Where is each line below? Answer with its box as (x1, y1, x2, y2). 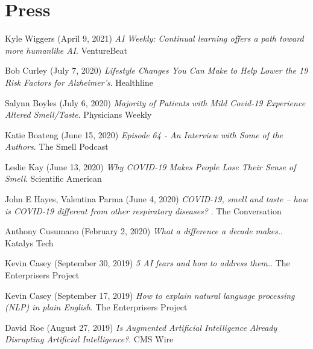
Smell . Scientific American (5, 172, 102, 185)
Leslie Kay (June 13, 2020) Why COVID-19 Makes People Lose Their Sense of (5, 160, 296, 173)
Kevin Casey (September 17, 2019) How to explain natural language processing (5, 289, 295, 301)
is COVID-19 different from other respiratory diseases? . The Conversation (5, 204, 282, 217)
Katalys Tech (5, 236, 54, 249)
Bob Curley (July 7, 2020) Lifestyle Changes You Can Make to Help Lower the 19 (5, 64, 308, 77)
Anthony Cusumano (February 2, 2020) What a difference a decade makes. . (5, 225, 283, 237)
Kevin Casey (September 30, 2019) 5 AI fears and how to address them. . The (5, 257, 290, 269)
